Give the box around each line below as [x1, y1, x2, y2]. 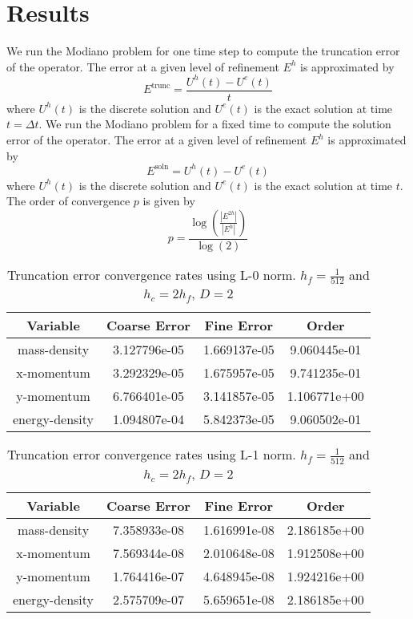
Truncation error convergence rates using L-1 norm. [6, 445, 296, 464]
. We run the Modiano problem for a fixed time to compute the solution [38, 115, 391, 132]
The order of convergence [6, 192, 130, 209]
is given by [142, 192, 195, 209]
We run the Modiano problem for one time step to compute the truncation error [6, 42, 400, 59]
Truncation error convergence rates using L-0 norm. [6, 265, 296, 284]
